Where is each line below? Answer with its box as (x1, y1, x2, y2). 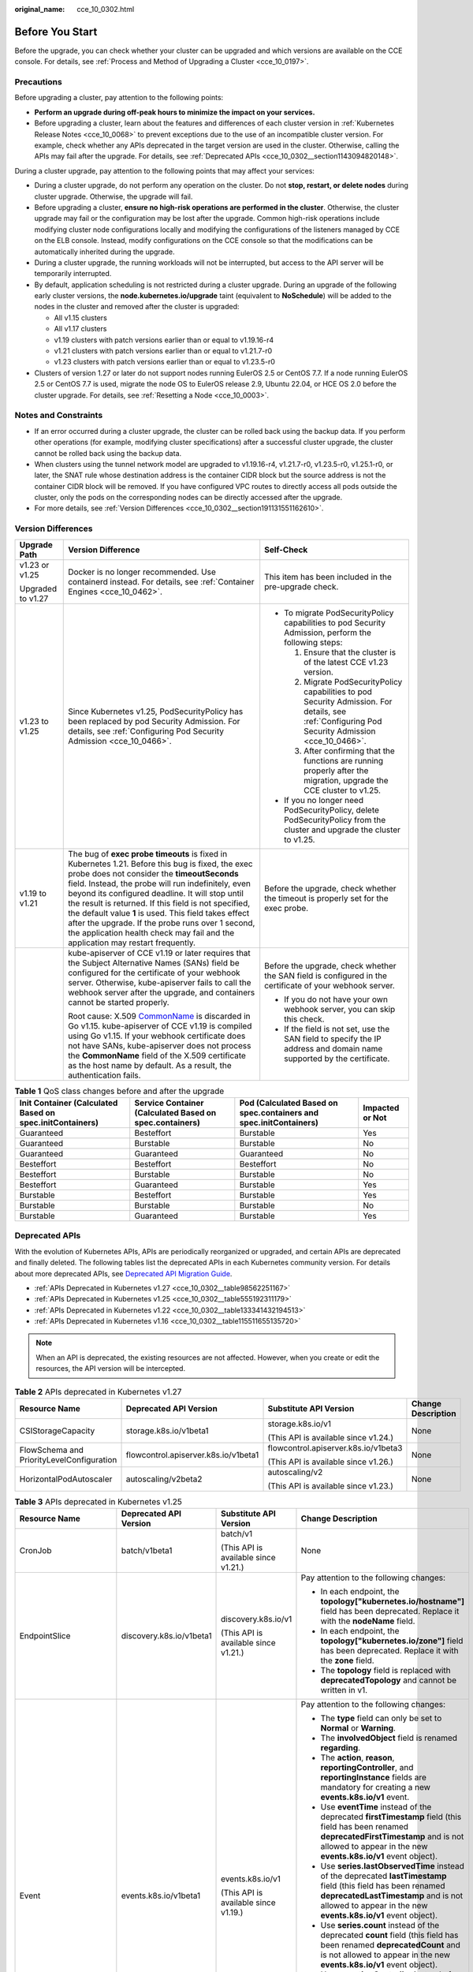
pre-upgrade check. (264, 581, 339, 592)
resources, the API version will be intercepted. (35, 1364, 185, 1373)
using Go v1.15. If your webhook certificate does (68, 1030, 246, 1041)
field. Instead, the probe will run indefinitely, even (68, 878, 251, 889)
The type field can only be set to (320, 1712, 442, 1724)
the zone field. (320, 1655, 374, 1666)
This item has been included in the (264, 571, 392, 582)
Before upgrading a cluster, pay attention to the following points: (14, 93, 224, 103)
